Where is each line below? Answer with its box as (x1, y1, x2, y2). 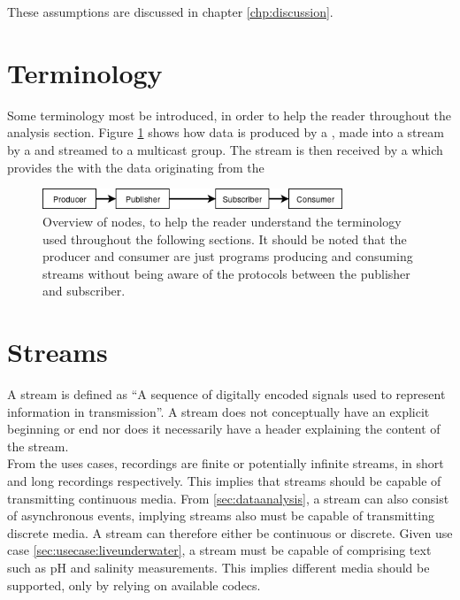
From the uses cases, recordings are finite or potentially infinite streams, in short (7, 454, 444, 473)
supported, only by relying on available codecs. (7, 575, 261, 594)
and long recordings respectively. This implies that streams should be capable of (7, 472, 441, 490)
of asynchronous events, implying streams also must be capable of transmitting (7, 506, 434, 525)
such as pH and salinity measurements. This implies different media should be (7, 558, 430, 577)
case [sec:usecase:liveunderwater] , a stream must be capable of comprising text (7, 541, 432, 559)
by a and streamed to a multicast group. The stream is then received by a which (7, 140, 443, 158)
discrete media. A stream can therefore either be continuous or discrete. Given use (7, 523, 453, 542)
